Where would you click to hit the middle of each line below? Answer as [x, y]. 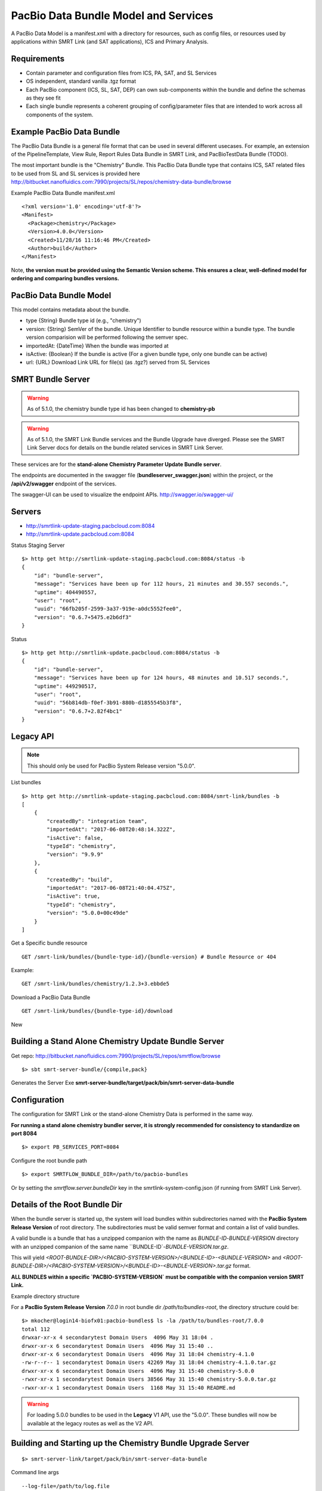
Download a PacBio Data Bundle [51, 997]
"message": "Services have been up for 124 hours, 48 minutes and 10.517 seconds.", [161, 678]
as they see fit [43, 98]
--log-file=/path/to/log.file [66, 1486]
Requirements [38, 59]
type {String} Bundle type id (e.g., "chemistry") [83, 321]
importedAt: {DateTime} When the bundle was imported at [97, 345]
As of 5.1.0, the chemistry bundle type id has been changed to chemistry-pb [121, 409]
